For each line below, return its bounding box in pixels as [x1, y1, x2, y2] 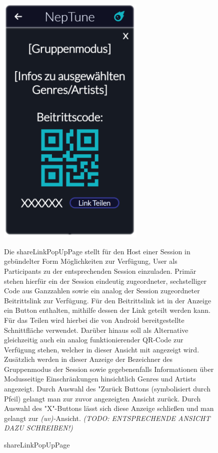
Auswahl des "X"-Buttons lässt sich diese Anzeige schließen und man [4, 403, 214, 413]
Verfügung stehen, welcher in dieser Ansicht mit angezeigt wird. [4, 344, 199, 354]
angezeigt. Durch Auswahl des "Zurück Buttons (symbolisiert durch [4, 383, 210, 394]
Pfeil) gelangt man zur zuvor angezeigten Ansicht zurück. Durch [4, 393, 201, 403]
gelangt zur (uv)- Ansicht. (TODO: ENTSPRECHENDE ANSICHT [4, 412, 210, 423]
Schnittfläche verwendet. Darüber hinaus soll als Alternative [4, 324, 188, 335]
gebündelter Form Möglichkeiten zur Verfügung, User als [4, 256, 177, 266]
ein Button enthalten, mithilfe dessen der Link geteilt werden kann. [4, 305, 210, 315]
